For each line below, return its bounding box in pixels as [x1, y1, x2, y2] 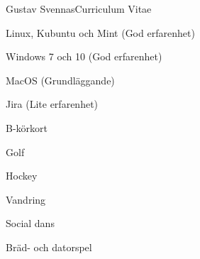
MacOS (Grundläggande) [6, 72, 115, 87]
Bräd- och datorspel [6, 239, 92, 254]
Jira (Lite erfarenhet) [6, 97, 99, 111]
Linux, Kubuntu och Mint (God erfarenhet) [6, 25, 195, 40]
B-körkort [6, 120, 48, 135]
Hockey [6, 168, 38, 183]
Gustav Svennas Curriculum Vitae [6, 1, 152, 16]
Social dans [6, 216, 55, 231]
